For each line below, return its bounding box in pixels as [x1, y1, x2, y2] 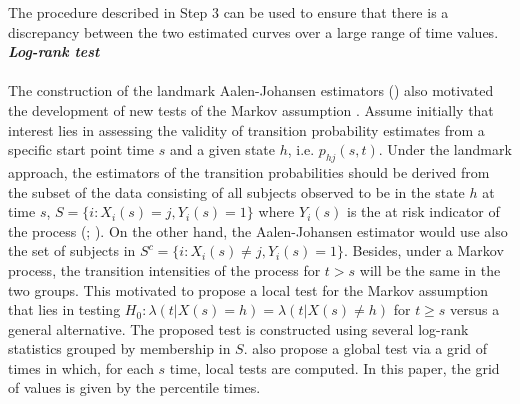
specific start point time [8, 139, 155, 160]
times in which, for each [8, 357, 154, 378]
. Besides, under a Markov [343, 240, 504, 261]
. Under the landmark [378, 139, 512, 160]
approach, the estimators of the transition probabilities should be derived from [8, 161, 490, 182]
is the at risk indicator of [347, 201, 500, 222]
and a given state [169, 139, 275, 160]
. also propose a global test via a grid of [243, 338, 488, 359]
